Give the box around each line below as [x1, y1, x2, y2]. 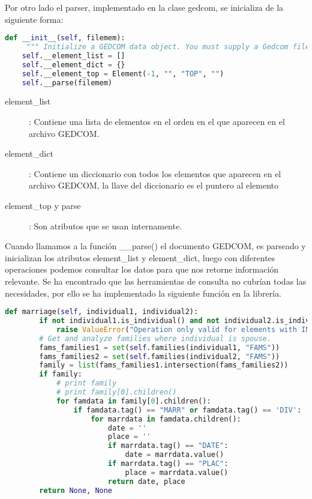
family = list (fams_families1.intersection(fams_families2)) [39, 361, 289, 370]
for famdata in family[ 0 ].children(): [56, 396, 211, 405]
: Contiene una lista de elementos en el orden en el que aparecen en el [29, 115, 285, 128]
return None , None [39, 486, 113, 495]
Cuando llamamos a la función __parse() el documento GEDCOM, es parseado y [5, 240, 306, 252]
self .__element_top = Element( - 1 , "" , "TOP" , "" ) [22, 69, 224, 78]
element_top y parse [5, 199, 81, 211]
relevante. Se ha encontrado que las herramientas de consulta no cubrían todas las [5, 274, 307, 287]
